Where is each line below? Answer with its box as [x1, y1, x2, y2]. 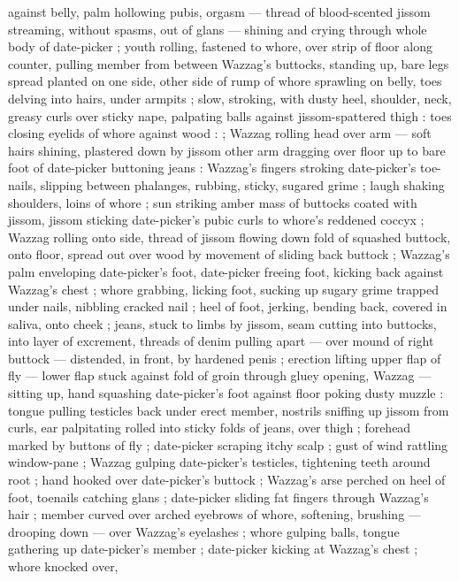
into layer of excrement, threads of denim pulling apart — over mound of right [8, 332, 434, 350]
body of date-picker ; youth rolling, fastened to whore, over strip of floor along [8, 37, 432, 56]
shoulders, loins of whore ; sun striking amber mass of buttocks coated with [8, 193, 417, 211]
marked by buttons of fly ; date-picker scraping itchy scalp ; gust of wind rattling [8, 435, 448, 454]
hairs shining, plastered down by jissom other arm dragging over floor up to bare [8, 141, 446, 159]
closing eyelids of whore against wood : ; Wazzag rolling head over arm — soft [8, 124, 432, 142]
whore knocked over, [8, 557, 119, 575]
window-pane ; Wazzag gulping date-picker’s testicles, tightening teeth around [8, 453, 431, 471]
